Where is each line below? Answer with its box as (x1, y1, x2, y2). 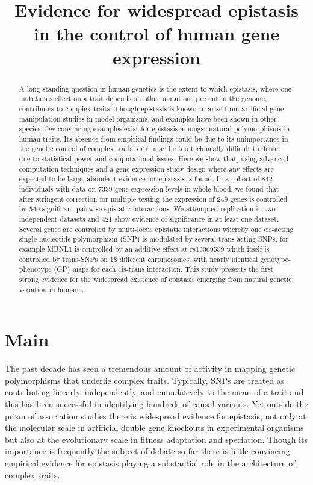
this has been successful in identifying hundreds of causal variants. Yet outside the (5, 398, 308, 410)
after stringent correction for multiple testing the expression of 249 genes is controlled (19, 193, 288, 204)
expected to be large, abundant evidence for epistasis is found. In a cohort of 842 (19, 174, 273, 184)
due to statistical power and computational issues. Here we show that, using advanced (19, 154, 289, 164)
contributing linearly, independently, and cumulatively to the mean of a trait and (5, 386, 304, 398)
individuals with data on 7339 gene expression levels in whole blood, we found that (19, 184, 279, 194)
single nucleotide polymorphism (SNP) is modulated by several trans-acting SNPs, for (19, 234, 288, 244)
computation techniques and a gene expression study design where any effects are (19, 163, 274, 174)
